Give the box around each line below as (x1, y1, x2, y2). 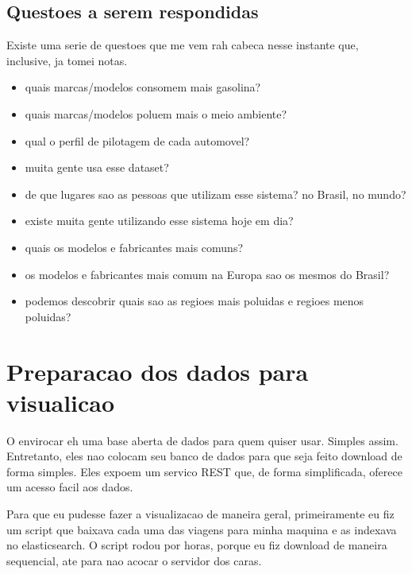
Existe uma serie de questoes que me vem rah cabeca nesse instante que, (6, 37, 359, 53)
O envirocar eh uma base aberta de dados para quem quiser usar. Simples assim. (6, 432, 399, 448)
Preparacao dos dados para (6, 355, 309, 387)
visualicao (6, 386, 115, 418)
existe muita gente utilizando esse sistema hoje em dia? (25, 212, 294, 229)
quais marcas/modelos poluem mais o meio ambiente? (25, 105, 287, 122)
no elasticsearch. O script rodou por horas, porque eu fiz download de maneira (6, 537, 387, 553)
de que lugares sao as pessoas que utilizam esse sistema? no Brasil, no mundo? (25, 185, 406, 202)
